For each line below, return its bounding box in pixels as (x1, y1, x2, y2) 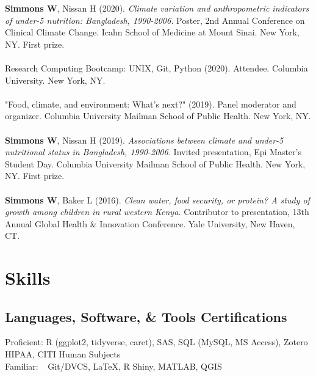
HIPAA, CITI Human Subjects (5, 348, 121, 361)
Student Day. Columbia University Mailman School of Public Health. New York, (5, 157, 306, 170)
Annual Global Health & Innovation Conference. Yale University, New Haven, (5, 217, 295, 230)
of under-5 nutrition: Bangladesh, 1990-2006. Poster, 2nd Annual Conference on (5, 13, 305, 26)
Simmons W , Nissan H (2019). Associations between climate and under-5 (5, 133, 284, 146)
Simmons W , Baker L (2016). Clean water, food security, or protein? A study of (5, 193, 310, 206)
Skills (5, 265, 51, 290)
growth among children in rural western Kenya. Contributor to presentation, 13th (5, 205, 309, 218)
